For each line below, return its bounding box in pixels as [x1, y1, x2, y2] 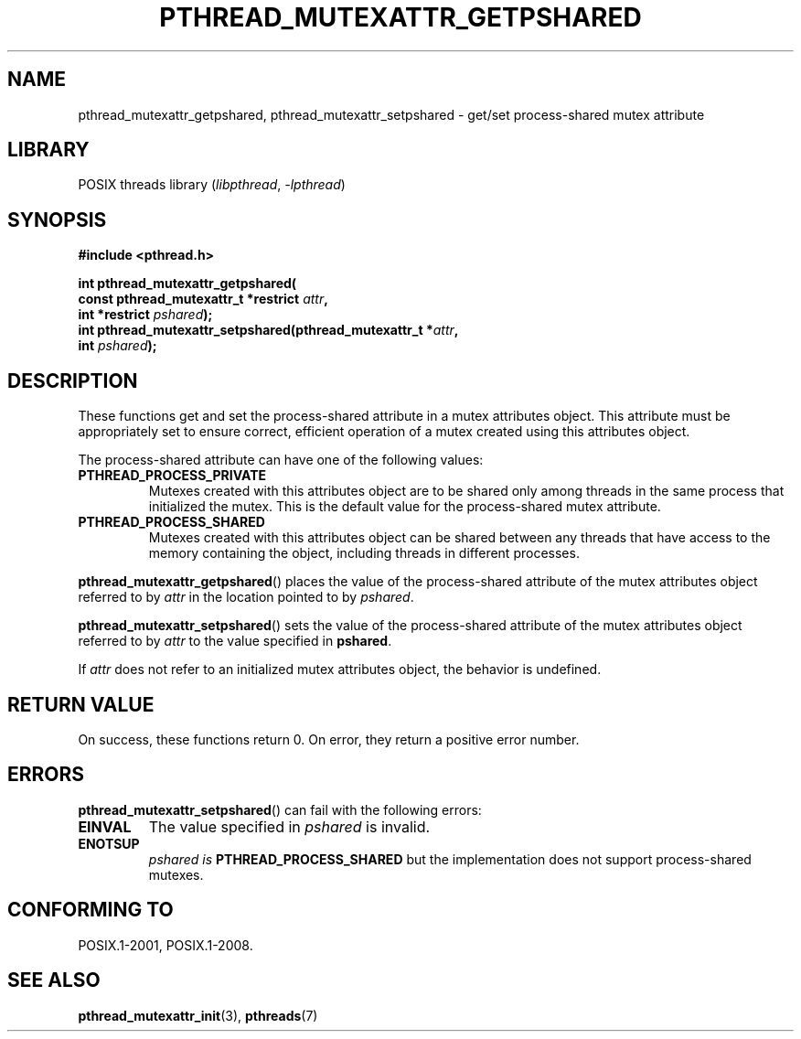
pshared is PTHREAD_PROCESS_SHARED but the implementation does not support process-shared [148, 851, 752, 867]
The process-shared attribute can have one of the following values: [78, 452, 484, 468]
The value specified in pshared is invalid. [148, 817, 431, 836]
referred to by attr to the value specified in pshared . [78, 633, 392, 649]
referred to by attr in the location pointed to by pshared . [78, 589, 414, 605]
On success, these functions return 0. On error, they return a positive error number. [78, 731, 580, 747]
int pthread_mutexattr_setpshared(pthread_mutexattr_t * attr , [78, 322, 459, 338]
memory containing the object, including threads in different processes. [148, 545, 580, 562]
